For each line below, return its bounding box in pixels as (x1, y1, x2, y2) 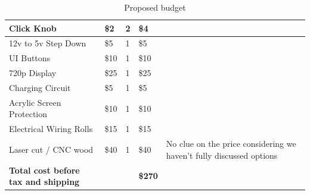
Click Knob (9, 21, 57, 34)
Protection (9, 108, 48, 120)
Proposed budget (124, 1, 186, 13)
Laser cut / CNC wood (9, 143, 94, 155)
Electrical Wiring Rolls (9, 122, 93, 135)
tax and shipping (9, 175, 80, 188)
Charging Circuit (9, 81, 71, 93)
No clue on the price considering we (166, 137, 296, 150)
